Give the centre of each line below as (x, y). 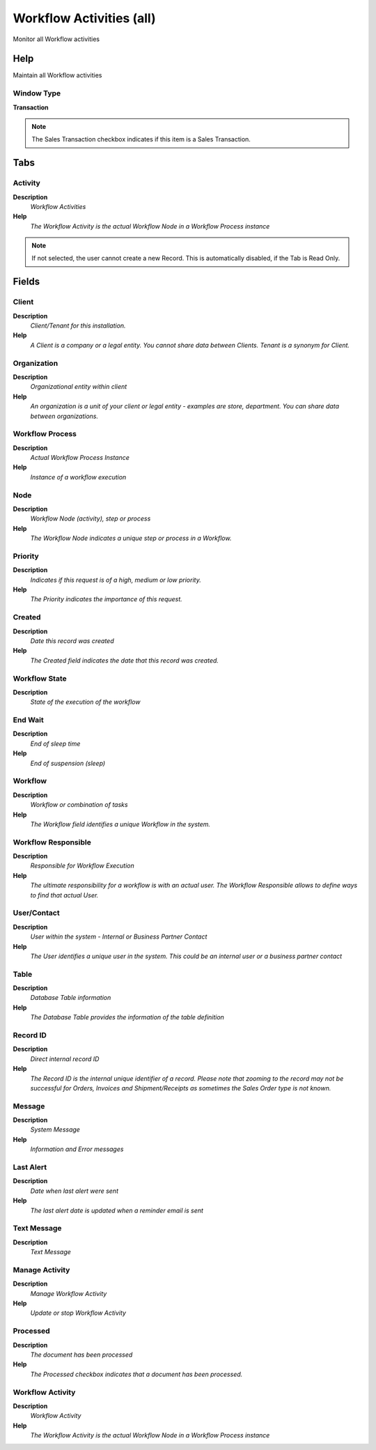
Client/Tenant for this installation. (78, 326)
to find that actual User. (64, 895)
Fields (26, 282)
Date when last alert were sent (74, 1191)
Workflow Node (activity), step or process (91, 518)
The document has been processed (81, 1355)
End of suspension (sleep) (68, 763)
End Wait (29, 720)
